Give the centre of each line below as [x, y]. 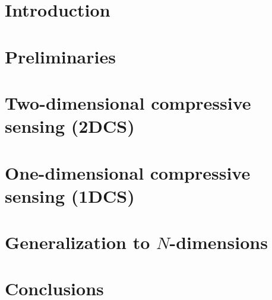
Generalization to [78, 242]
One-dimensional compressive [128, 172]
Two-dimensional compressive [128, 102]
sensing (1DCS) [70, 195]
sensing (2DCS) [70, 126]
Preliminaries [60, 56]
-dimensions [219, 242]
